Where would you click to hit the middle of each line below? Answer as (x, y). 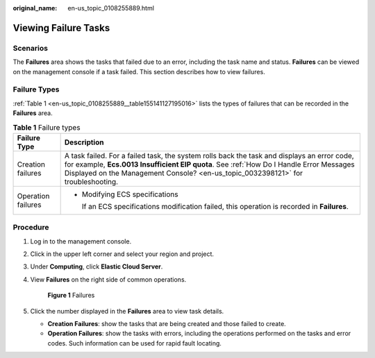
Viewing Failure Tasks (61, 28)
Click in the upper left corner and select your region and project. (122, 254)
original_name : (35, 8)
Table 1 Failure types (47, 127)
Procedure (31, 228)
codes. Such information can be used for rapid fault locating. (135, 343)
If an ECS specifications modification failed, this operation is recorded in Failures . (215, 206)
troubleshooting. (91, 182)
